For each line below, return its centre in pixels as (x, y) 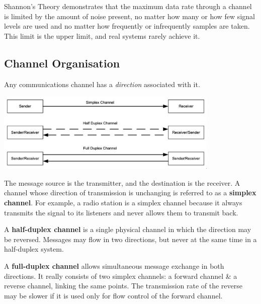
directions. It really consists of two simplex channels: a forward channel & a (121, 276)
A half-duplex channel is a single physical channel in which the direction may (128, 229)
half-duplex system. (34, 249)
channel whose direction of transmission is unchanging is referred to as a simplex (130, 193)
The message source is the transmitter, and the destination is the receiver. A (122, 182)
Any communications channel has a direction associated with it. (102, 84)
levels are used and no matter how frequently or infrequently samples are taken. (127, 26)
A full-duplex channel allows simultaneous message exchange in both (114, 266)
